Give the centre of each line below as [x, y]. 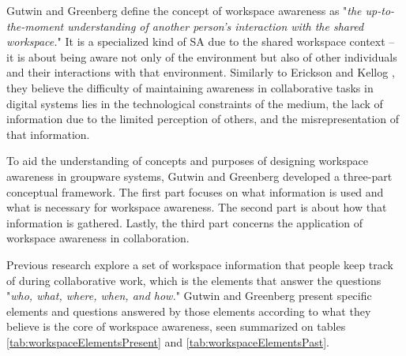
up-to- [380, 10]
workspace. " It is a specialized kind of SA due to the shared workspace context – [201, 41]
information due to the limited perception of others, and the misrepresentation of [203, 119]
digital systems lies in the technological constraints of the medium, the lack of [195, 103]
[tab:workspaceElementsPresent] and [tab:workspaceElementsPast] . [168, 341]
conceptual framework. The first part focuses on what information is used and [195, 191]
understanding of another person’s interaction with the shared [216, 26]
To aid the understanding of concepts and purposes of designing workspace [187, 161]
